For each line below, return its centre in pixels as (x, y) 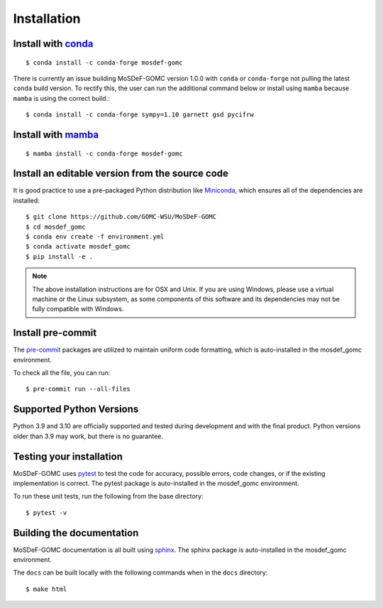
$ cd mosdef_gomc (56, 227)
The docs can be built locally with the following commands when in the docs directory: (140, 572)
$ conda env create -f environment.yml (95, 237)
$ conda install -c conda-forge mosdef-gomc (105, 63)
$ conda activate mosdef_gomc (78, 246)
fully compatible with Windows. (78, 309)
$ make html (46, 589)
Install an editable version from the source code (121, 174)
